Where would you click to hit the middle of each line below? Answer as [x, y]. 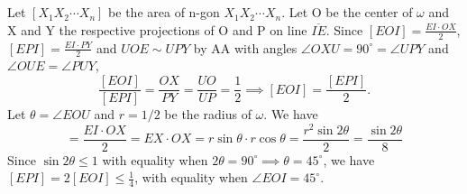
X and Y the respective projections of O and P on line [157, 29]
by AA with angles [245, 47]
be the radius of [208, 114]
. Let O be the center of [347, 12]
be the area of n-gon [164, 12]
